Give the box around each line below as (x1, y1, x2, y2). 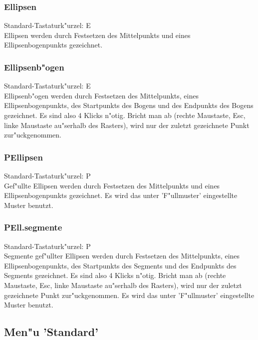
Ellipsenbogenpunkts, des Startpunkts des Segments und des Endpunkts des (4, 260, 237, 270)
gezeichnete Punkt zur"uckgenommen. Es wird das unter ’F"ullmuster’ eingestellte (4, 289, 255, 300)
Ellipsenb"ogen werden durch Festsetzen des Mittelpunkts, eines (4, 90, 199, 100)
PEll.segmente (4, 221, 62, 233)
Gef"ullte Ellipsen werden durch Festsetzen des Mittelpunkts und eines (4, 180, 220, 190)
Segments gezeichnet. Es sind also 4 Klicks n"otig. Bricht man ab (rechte (4, 270, 226, 280)
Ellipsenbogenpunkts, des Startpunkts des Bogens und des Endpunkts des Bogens (4, 100, 254, 110)
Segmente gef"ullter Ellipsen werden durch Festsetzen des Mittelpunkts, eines (4, 250, 240, 261)
